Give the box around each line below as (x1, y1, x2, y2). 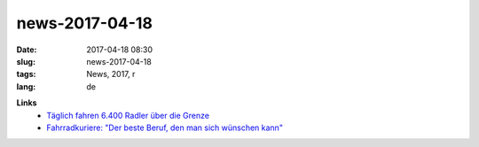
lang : (16, 81, 36, 92)
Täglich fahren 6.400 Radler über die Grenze (46, 110, 210, 120)
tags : (16, 69, 36, 80)
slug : (16, 56, 35, 66)
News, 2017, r (86, 69, 136, 80)
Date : (16, 44, 37, 55)
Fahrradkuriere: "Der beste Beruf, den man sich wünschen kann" (46, 122, 284, 133)
